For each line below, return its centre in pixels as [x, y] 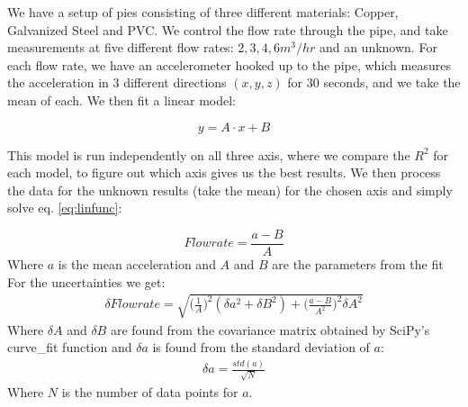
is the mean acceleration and [137, 264]
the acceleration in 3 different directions [117, 82]
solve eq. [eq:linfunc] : [65, 208]
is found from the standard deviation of [261, 347]
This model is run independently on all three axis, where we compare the [209, 154]
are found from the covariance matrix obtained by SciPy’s [270, 329]
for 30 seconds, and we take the [374, 82]
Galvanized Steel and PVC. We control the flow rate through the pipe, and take [228, 29]
